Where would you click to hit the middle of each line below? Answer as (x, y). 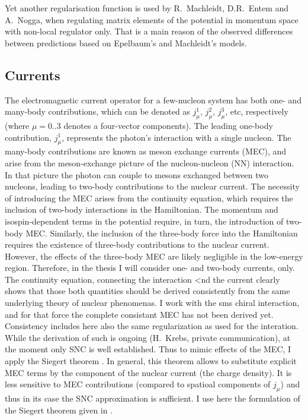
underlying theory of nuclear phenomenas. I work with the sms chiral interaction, (152, 303)
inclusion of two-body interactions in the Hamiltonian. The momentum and (142, 209)
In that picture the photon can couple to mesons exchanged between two (137, 174)
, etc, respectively (257, 111)
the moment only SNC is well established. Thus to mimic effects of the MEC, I (148, 349)
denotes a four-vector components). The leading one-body (168, 125)
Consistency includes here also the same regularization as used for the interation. (152, 326)
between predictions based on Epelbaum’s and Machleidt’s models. (126, 42)
